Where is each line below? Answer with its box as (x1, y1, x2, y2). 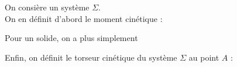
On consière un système (5, 1, 90, 13)
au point (188, 51, 219, 63)
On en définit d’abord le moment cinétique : (5, 12, 163, 24)
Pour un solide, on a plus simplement (5, 32, 138, 44)
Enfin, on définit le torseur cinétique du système (5, 51, 177, 63)
